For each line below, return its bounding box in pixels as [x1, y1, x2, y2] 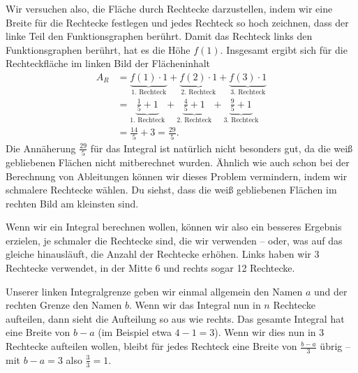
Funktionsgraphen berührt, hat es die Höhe [6, 42, 191, 57]
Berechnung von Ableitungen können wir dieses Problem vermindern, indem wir [6, 168, 348, 183]
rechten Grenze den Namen [6, 298, 122, 312]
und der [314, 284, 348, 298]
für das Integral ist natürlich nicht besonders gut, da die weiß [90, 140, 353, 155]
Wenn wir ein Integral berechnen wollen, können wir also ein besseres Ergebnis [6, 219, 342, 234]
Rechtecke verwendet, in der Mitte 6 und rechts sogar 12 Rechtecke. [6, 261, 295, 275]
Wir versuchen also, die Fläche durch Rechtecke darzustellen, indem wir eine [6, 1, 333, 15]
